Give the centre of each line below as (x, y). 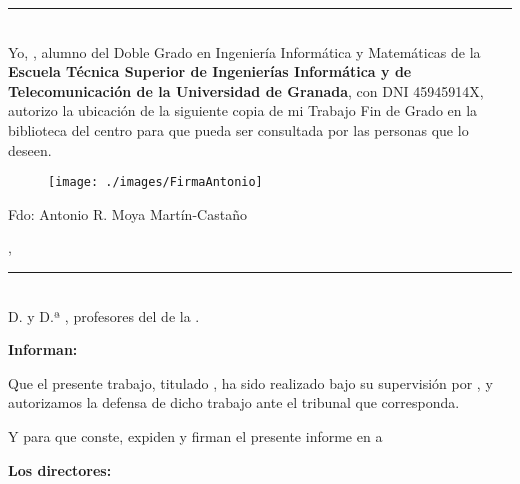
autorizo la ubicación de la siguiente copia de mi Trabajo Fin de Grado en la (243, 110)
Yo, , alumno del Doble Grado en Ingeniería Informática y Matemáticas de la (244, 51)
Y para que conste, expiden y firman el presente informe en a (195, 435)
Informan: (43, 349)
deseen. (30, 149)
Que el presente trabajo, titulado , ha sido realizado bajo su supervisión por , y (250, 382)
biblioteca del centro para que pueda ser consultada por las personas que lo (238, 129)
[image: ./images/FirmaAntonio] (155, 182)
